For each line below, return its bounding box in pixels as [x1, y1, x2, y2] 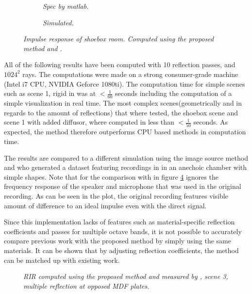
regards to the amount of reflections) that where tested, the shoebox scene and [4, 107, 238, 117]
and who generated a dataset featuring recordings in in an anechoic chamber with [4, 162, 247, 172]
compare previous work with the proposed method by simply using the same [4, 236, 231, 246]
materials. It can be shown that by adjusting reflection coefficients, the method [4, 245, 239, 256]
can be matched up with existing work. [4, 255, 120, 265]
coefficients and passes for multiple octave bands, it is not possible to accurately [4, 226, 242, 236]
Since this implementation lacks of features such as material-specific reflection [4, 217, 235, 227]
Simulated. [43, 17, 74, 27]
